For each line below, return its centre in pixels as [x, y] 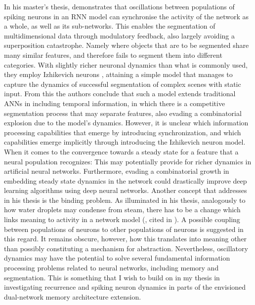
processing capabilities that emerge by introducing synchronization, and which [123, 132]
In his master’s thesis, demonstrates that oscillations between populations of [119, 6]
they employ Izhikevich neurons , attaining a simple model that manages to [118, 74]
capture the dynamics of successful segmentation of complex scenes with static [123, 84]
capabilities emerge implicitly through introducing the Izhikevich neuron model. [125, 142]
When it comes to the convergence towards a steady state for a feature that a [121, 151]
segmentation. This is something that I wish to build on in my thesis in [112, 277]
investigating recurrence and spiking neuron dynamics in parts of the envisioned [125, 287]
